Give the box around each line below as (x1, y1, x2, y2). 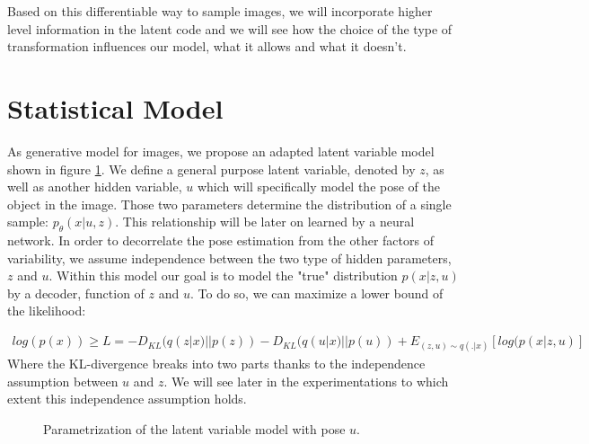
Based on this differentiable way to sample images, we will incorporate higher (7, 2, 433, 20)
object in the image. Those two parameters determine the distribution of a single (7, 194, 452, 213)
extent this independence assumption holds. (7, 389, 247, 408)
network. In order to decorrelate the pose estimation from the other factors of (7, 231, 434, 250)
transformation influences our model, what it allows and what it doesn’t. (7, 37, 407, 56)
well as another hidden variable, (7, 177, 182, 196)
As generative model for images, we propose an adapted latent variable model (7, 141, 435, 160)
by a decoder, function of (7, 283, 145, 302)
